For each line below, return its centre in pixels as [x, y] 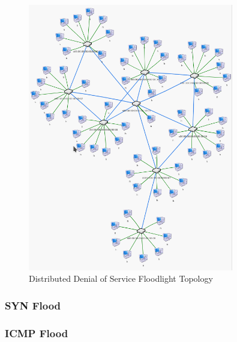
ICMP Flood [37, 333]
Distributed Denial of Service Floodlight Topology [121, 278]
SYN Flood [33, 305]
